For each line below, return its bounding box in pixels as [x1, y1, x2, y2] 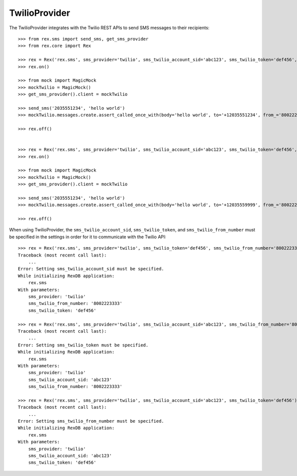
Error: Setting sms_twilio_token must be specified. [18, 342, 148, 348]
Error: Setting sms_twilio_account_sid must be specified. [18, 266, 164, 272]
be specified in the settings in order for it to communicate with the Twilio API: [9, 234, 166, 240]
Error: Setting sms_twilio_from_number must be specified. [18, 418, 164, 424]
